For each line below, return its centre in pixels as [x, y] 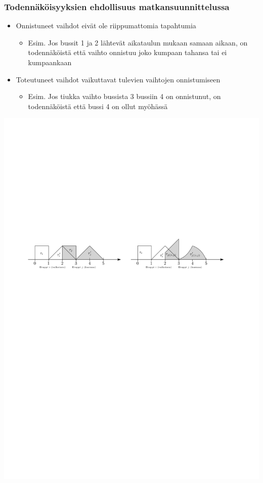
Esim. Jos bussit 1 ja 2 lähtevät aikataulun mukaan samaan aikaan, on [138, 42]
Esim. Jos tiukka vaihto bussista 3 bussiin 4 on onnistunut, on [124, 96]
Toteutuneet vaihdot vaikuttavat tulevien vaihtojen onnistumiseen [118, 79]
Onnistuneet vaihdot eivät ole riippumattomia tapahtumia [106, 26]
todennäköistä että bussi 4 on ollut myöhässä [98, 106]
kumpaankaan [50, 62]
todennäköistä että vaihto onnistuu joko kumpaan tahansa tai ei [127, 52]
